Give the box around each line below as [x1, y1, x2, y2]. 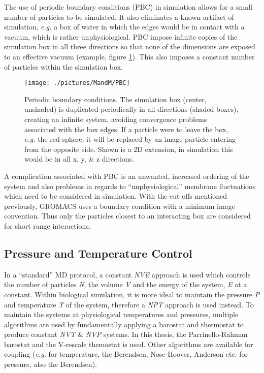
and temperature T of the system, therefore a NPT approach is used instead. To [4, 299, 254, 309]
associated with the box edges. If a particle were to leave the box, [24, 123, 228, 134]
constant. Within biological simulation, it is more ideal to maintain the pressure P [4, 289, 260, 299]
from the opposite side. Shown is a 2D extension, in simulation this [24, 143, 233, 154]
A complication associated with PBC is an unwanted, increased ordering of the [4, 170, 249, 181]
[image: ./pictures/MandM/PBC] [24, 79, 130, 87]
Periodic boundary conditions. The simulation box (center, [24, 94, 207, 104]
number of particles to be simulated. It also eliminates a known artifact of [4, 11, 234, 22]
